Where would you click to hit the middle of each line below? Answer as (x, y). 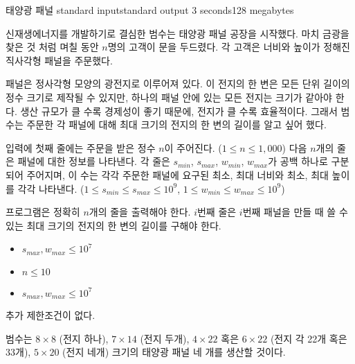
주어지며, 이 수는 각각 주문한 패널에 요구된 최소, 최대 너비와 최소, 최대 (177, 174)
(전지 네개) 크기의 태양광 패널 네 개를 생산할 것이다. (174, 352)
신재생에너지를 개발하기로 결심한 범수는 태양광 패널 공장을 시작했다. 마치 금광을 (177, 33)
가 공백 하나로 (298, 161)
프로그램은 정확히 (43, 212)
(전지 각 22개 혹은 (309, 338)
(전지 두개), (165, 338)
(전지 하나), (84, 338)
